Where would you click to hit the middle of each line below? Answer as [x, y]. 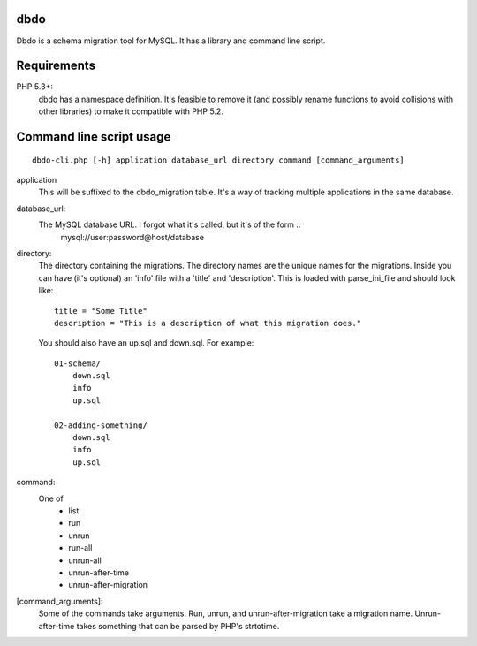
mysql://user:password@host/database [132, 237]
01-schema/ [78, 363]
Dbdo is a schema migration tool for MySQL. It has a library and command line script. [171, 41]
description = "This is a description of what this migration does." [208, 323]
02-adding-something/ [101, 425]
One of [51, 498]
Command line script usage [94, 137]
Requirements [56, 66]
